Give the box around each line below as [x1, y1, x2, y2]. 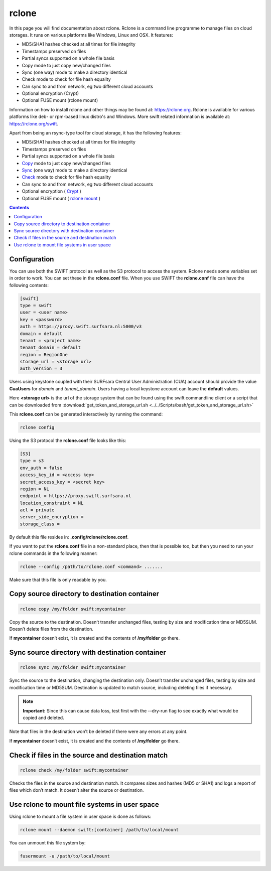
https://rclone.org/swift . [9, 120, 59, 126]
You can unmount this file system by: [9, 839, 86, 845]
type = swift [20, 303, 52, 308]
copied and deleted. [23, 714, 65, 720]
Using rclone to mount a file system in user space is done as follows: [9, 813, 152, 819]
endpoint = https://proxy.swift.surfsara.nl [20, 493, 131, 499]
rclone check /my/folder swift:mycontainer [20, 767, 129, 773]
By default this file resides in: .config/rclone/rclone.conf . [9, 534, 129, 540]
